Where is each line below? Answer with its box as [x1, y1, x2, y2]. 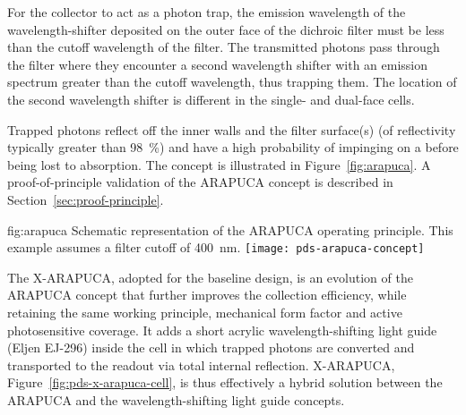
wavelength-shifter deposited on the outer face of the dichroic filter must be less [7, 20, 444, 38]
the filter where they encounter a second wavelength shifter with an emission [7, 55, 428, 73]
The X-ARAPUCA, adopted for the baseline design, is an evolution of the [7, 267, 413, 286]
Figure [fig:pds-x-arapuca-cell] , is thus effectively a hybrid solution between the [7, 373, 443, 392]
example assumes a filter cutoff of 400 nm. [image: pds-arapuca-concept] [7, 238, 425, 257]
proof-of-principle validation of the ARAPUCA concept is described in [7, 173, 393, 191]
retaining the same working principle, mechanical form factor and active [7, 302, 402, 321]
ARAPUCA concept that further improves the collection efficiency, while [7, 285, 407, 304]
